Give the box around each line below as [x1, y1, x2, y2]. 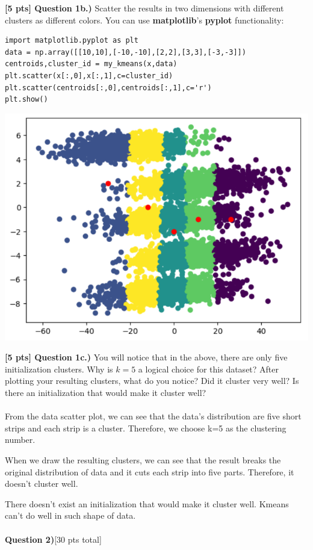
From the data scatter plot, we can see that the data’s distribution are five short [5, 410, 302, 422]
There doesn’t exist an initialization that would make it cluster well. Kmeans [5, 497, 289, 510]
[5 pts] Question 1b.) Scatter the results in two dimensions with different [5, 2, 284, 14]
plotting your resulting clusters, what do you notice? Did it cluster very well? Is [5, 374, 299, 387]
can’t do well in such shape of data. [5, 509, 136, 522]
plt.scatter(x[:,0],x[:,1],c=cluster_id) [5, 71, 173, 80]
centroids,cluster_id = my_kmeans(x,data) [5, 60, 178, 69]
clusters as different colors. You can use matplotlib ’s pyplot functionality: [5, 13, 284, 26]
